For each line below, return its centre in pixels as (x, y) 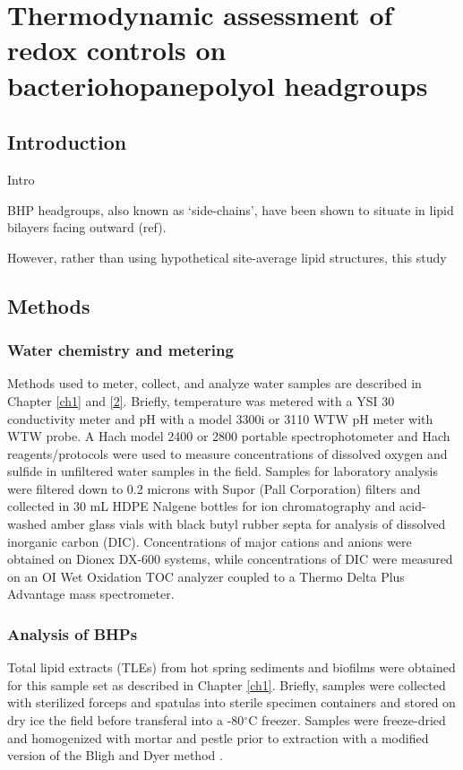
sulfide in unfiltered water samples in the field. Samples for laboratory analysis (223, 471)
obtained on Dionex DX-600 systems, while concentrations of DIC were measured (230, 559)
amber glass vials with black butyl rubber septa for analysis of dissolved (248, 524)
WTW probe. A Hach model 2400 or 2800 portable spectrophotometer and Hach (229, 436)
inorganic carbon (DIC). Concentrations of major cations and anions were (210, 541)
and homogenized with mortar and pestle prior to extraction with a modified (218, 737)
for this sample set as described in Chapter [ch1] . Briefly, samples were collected (227, 684)
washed (27, 524)
